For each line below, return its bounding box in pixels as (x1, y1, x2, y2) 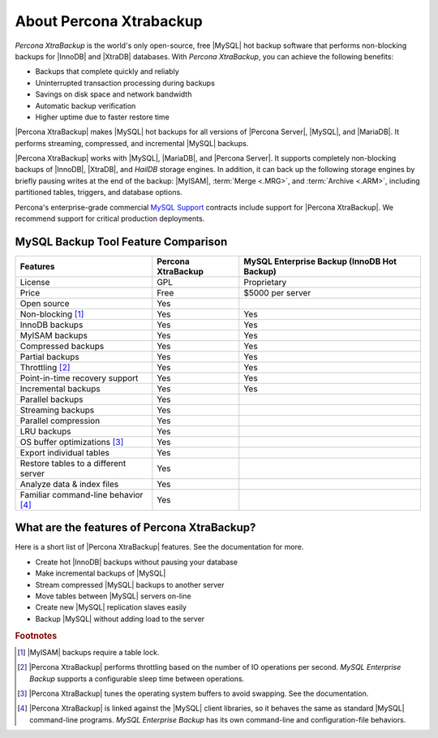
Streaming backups (19, 404, 95, 416)
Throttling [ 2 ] (19, 361, 71, 373)
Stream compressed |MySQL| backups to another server (35, 580, 225, 589)
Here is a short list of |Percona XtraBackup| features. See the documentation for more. (15, 542, 304, 552)
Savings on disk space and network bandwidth (35, 89, 192, 99)
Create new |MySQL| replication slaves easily (35, 602, 187, 612)
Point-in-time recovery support (19, 372, 139, 383)
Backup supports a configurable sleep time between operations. (29, 674, 245, 684)
